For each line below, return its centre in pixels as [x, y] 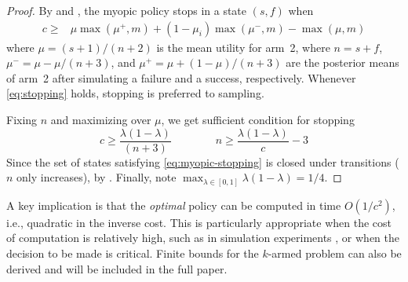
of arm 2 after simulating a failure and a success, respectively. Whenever [181, 77]
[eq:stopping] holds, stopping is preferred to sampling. [135, 93]
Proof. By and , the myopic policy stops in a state [127, 10]
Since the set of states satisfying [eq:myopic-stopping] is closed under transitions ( [203, 161]
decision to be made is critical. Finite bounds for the [133, 253]
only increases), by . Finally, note [97, 177]
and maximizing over [101, 119]
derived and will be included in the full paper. [117, 268]
